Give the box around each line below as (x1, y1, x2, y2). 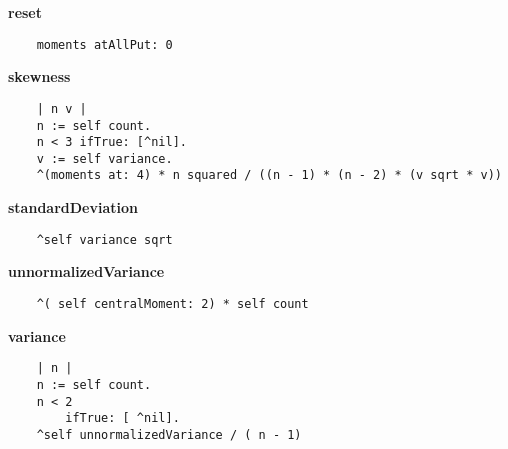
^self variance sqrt (36, 232, 173, 247)
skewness (8, 66, 71, 87)
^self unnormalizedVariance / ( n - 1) (36, 427, 302, 442)
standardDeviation (8, 197, 138, 218)
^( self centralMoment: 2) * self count (36, 296, 309, 311)
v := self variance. (36, 151, 173, 166)
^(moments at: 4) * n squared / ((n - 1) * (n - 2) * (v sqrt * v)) (36, 168, 502, 183)
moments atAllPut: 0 (36, 37, 173, 52)
